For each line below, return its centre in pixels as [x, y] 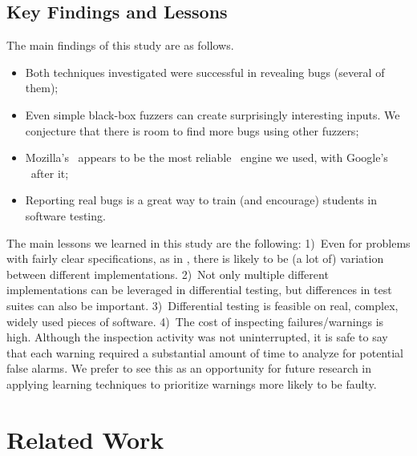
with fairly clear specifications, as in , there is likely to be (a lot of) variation [195, 258]
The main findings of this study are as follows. [120, 45]
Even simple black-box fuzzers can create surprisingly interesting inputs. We [213, 114]
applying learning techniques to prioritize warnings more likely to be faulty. [192, 383]
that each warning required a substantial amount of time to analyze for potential [205, 352]
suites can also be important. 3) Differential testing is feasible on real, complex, [202, 305]
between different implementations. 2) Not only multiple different [168, 274]
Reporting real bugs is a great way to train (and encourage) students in [201, 200]
